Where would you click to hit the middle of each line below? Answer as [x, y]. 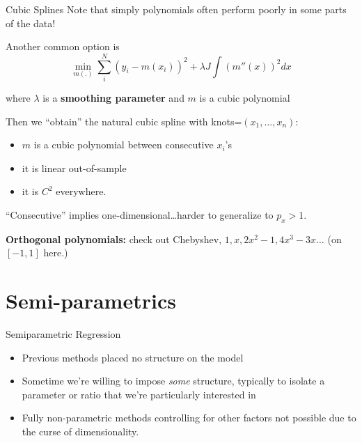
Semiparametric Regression [63, 333]
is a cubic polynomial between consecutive [124, 145]
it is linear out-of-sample [74, 168]
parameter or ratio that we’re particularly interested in [139, 394]
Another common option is [63, 46]
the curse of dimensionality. [80, 431]
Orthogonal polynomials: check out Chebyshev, [114, 239]
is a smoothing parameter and [113, 97]
